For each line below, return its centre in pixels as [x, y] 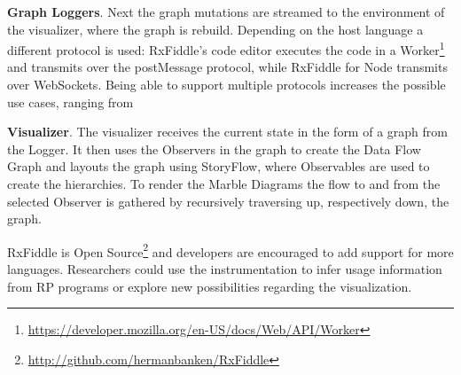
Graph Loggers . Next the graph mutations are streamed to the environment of [226, 12]
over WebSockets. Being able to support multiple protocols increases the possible [227, 85]
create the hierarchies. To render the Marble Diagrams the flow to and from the [224, 184]
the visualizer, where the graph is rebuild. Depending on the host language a [215, 29]
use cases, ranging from [70, 102]
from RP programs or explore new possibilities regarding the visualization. [210, 286]
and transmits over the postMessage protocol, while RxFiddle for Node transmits [227, 67]
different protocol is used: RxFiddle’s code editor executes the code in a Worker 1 [226, 48]
